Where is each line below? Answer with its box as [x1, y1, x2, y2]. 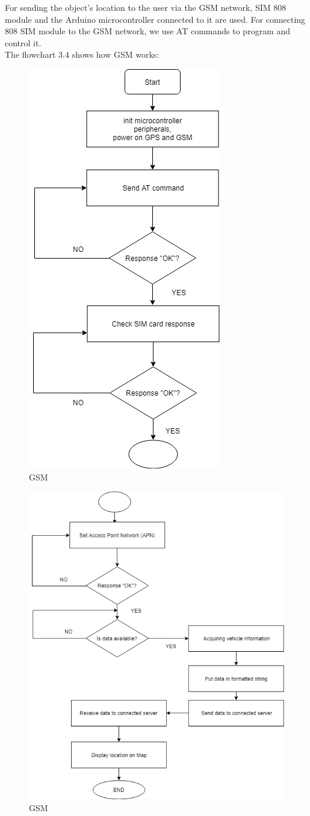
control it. [5, 36, 42, 49]
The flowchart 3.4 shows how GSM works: [5, 48, 160, 61]
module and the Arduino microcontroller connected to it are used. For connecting [5, 13, 306, 25]
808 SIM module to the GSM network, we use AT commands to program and [5, 25, 291, 37]
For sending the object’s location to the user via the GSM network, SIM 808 [5, 1, 287, 13]
